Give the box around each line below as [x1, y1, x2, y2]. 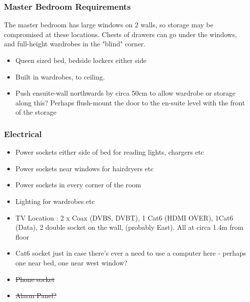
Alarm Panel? [15, 290, 57, 301]
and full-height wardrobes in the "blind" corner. [4, 39, 146, 49]
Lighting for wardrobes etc [15, 196, 95, 206]
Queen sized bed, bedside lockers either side [15, 55, 146, 65]
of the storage [15, 107, 57, 117]
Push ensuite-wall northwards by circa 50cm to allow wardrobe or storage [15, 88, 236, 98]
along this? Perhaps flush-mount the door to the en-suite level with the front [15, 97, 245, 107]
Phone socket [15, 274, 55, 284]
